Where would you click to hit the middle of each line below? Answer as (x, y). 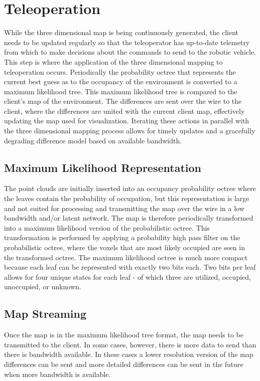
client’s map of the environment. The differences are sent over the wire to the (123, 101)
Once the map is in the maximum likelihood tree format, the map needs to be (124, 335)
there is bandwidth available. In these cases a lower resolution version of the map (129, 354)
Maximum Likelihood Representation (103, 167)
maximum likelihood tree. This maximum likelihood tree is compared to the (121, 91)
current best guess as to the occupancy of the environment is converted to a (121, 81)
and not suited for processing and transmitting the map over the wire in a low (124, 208)
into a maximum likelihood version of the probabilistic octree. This (107, 227)
